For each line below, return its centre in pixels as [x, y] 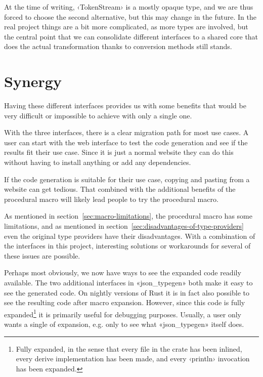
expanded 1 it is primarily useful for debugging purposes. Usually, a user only [123, 313]
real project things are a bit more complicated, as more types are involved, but [126, 27]
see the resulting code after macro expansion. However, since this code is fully [125, 302]
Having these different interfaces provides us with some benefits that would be [125, 106]
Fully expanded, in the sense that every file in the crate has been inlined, [129, 348]
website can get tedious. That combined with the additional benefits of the [120, 189]
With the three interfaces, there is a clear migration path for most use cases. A [126, 132]
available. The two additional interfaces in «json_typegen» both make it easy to [128, 282]
